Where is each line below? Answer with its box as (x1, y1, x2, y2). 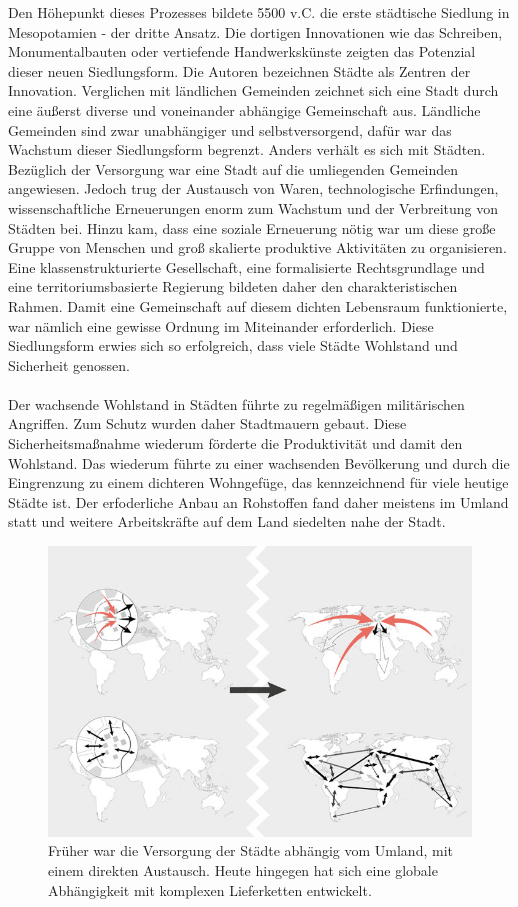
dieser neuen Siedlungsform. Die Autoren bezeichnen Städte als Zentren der (8, 60, 471, 81)
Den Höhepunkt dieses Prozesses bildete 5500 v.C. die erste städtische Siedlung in (8, 2, 510, 22)
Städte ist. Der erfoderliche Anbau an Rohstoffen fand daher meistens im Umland (8, 491, 509, 512)
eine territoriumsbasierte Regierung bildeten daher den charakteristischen (8, 276, 458, 297)
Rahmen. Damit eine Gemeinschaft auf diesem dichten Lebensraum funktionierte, (8, 295, 508, 316)
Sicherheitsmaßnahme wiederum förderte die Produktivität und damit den (8, 433, 463, 454)
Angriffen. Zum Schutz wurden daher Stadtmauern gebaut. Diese (8, 413, 407, 434)
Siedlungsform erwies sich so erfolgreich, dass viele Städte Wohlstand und (8, 335, 458, 356)
